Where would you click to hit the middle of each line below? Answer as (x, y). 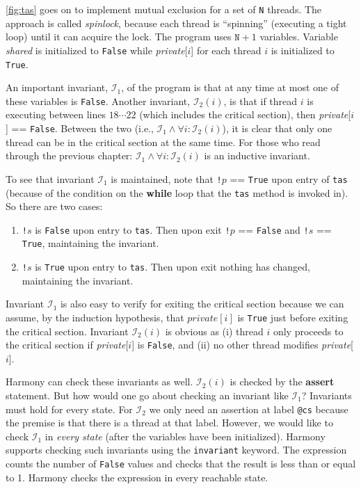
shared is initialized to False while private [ (97, 50)
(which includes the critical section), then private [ (245, 114)
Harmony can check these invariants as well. (99, 382)
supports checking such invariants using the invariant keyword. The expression (176, 450)
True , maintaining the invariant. (90, 243)
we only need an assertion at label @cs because (249, 409)
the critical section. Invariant (67, 331)
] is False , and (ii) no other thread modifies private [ (243, 345)
